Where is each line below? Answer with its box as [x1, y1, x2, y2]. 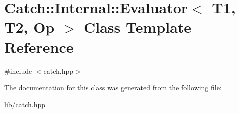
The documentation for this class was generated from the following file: [4, 82, 222, 93]
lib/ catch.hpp [4, 99, 46, 109]
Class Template [84, 17, 192, 37]
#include [4, 65, 32, 76]
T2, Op [4, 17, 55, 37]
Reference [4, 36, 74, 57]
